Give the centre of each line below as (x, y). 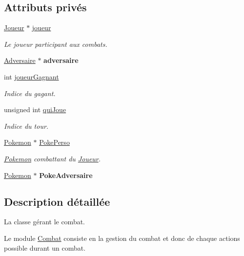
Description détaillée (57, 201)
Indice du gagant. (30, 93)
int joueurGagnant (31, 76)
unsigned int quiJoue (35, 109)
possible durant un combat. (45, 247)
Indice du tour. (26, 126)
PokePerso (54, 142)
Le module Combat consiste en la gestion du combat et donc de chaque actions (122, 238)
